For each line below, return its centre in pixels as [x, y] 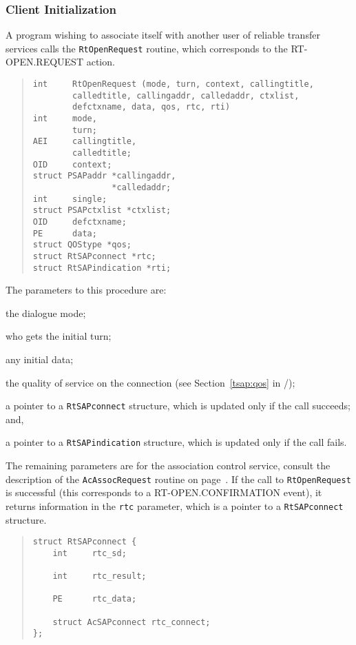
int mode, [65, 119]
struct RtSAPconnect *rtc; [94, 256]
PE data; [65, 233]
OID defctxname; [80, 222]
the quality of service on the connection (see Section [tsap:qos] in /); [150, 382]
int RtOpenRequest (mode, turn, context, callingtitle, [173, 84]
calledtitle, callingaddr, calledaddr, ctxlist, [186, 95]
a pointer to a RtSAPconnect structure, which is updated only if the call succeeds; [178, 406]
